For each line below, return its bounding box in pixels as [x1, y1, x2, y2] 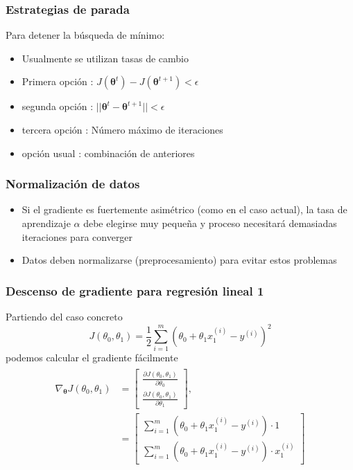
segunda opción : [21, 99, 94, 114]
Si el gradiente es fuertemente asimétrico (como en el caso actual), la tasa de [21, 202, 347, 217]
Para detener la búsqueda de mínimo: [6, 28, 165, 42]
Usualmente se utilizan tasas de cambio [21, 51, 189, 65]
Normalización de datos [6, 175, 140, 192]
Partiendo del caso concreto [6, 309, 123, 323]
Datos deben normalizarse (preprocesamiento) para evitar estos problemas [21, 253, 337, 267]
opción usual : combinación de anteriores [21, 145, 195, 160]
